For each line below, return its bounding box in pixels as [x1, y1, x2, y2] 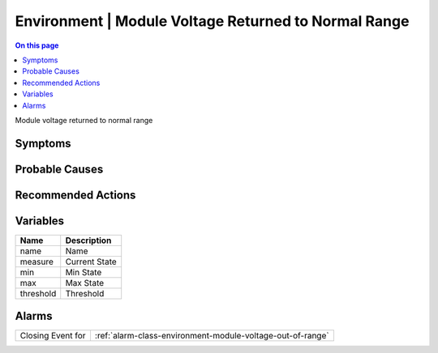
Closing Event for [19, 330, 86, 342]
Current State [65, 256, 117, 267]
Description [65, 235, 112, 246]
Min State [65, 266, 102, 278]
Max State [65, 277, 105, 288]
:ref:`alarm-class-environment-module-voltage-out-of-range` [94, 330, 329, 342]
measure [19, 256, 54, 267]
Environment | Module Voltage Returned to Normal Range [15, 12, 410, 30]
